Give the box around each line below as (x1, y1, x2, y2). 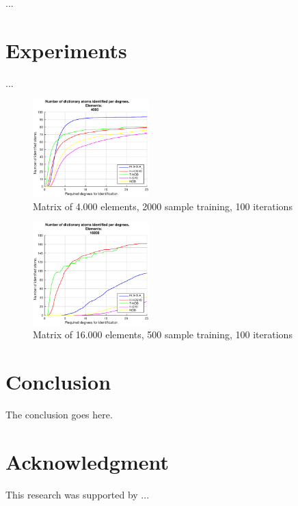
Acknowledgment (5, 447, 169, 475)
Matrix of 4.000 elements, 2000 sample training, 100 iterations (33, 199, 293, 213)
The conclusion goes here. (5, 407, 113, 421)
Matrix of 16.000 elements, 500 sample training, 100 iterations (33, 327, 293, 342)
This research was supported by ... (5, 487, 150, 501)
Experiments (5, 36, 127, 64)
